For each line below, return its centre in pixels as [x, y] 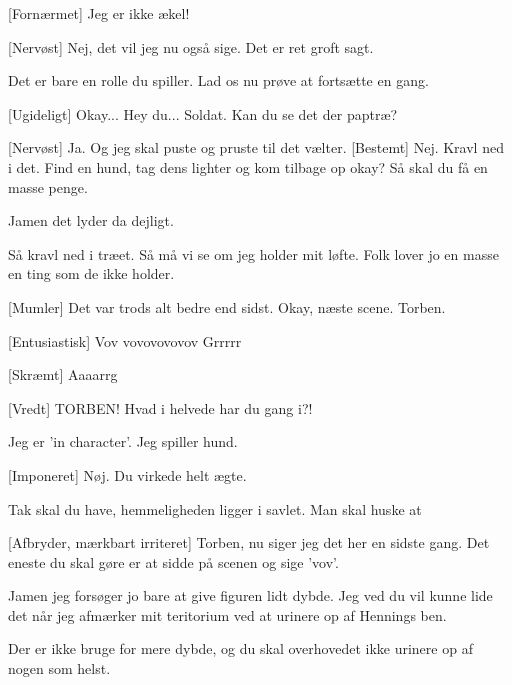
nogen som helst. [59, 668]
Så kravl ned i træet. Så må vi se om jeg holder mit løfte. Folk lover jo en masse [253, 253]
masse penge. [48, 186]
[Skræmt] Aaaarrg [63, 374]
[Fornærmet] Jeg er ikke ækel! [99, 13]
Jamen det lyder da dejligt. [91, 220]
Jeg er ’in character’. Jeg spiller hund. [123, 441]
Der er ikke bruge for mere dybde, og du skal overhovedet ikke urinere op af [240, 648]
